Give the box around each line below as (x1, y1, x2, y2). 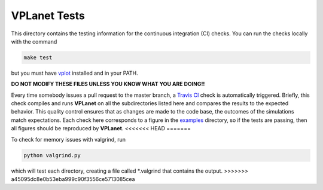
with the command (11, 38, 57, 45)
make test (23, 54, 53, 61)
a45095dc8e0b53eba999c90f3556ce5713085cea (11, 176, 135, 182)
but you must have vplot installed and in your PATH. (11, 69, 138, 76)
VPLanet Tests (11, 9, 85, 22)
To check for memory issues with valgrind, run (11, 136, 126, 143)
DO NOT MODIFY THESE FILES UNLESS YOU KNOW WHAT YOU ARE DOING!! (11, 81, 205, 88)
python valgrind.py (23, 152, 81, 158)
